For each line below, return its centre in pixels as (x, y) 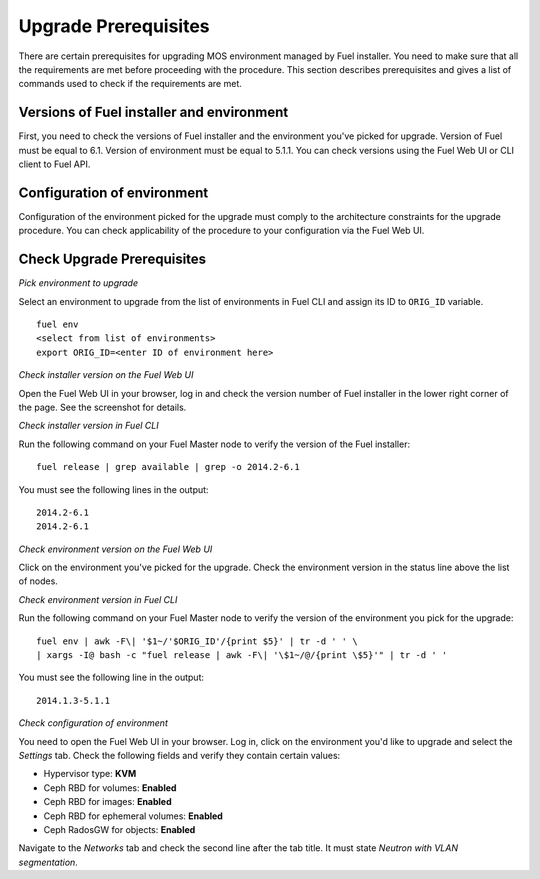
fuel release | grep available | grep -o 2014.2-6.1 (168, 467)
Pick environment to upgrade (78, 283)
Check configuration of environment (93, 723)
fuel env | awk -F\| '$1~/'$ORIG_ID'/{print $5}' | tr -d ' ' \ (197, 641)
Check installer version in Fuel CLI (88, 426)
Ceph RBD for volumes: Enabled (110, 787)
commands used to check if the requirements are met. (130, 84)
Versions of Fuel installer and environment (153, 112)
